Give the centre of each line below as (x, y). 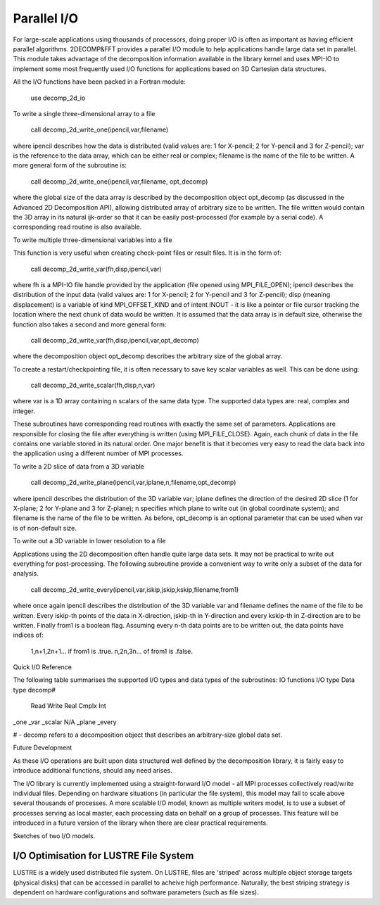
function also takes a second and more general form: (90, 324)
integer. (24, 411)
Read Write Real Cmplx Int (69, 706)
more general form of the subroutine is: (70, 165)
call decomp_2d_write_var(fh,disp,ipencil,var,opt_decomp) (115, 340)
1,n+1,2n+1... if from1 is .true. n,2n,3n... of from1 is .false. (112, 651)
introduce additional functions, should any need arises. (93, 771)
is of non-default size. (45, 528)
